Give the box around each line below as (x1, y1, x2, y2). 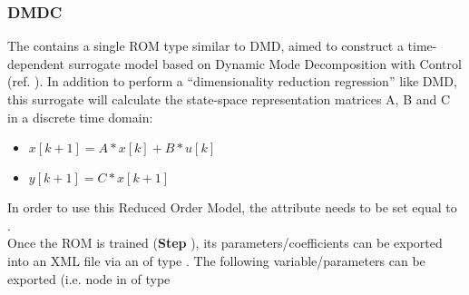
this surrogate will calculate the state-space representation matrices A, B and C (7, 90, 451, 108)
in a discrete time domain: (7, 107, 153, 126)
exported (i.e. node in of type (7, 269, 171, 288)
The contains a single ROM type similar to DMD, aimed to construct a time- (7, 36, 437, 55)
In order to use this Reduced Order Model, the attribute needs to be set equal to (7, 198, 457, 217)
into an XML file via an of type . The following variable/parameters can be (7, 251, 425, 270)
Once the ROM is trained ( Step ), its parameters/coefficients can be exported (7, 233, 443, 252)
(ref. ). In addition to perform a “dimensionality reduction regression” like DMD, (7, 72, 457, 91)
